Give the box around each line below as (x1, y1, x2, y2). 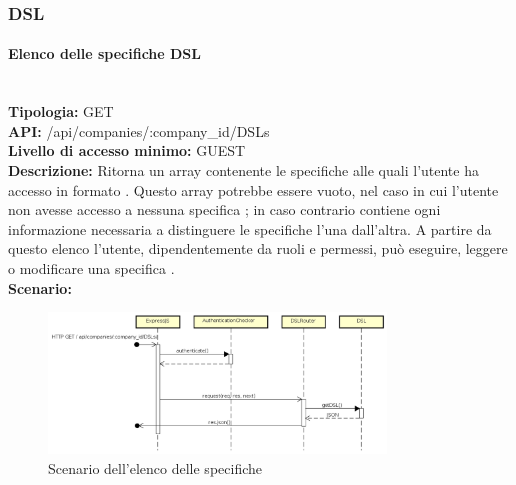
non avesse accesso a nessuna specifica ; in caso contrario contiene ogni (8, 199, 441, 220)
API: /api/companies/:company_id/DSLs (8, 120, 270, 141)
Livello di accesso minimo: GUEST (8, 140, 246, 161)
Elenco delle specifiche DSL (8, 43, 202, 64)
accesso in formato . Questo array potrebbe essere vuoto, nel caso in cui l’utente (8, 179, 499, 200)
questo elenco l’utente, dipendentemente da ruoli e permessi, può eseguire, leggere (8, 238, 508, 259)
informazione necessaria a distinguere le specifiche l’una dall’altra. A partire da (8, 218, 492, 239)
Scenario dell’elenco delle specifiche (48, 457, 262, 478)
